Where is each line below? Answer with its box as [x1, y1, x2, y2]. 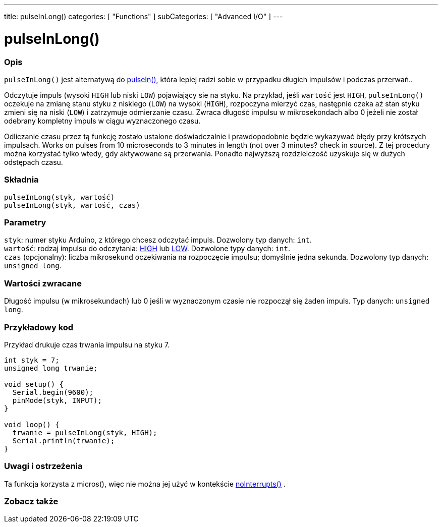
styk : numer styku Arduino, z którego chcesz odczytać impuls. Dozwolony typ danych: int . [4, 236, 312, 245]
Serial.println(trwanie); [12, 436, 115, 445]
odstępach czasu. [4, 157, 63, 166]
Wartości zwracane [4, 278, 82, 288]
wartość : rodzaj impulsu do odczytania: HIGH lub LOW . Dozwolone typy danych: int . [4, 244, 290, 253]
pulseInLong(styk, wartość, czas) [4, 201, 140, 209]
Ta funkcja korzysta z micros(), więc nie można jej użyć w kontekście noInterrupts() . [4, 479, 286, 488]
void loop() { [4, 420, 60, 429]
